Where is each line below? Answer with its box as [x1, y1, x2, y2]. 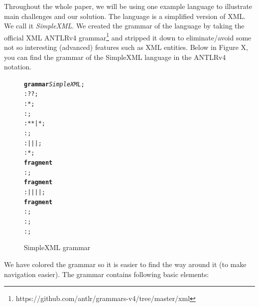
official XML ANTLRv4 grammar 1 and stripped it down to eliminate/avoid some [4, 30, 252, 42]
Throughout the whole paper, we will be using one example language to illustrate [4, 1, 253, 11]
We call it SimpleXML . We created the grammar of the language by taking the [4, 20, 245, 31]
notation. [4, 61, 32, 72]
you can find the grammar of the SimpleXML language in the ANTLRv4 [4, 51, 226, 62]
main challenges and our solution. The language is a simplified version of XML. [4, 10, 246, 21]
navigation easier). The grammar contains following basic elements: [4, 269, 209, 279]
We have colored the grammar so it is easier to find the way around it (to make [4, 259, 247, 269]
